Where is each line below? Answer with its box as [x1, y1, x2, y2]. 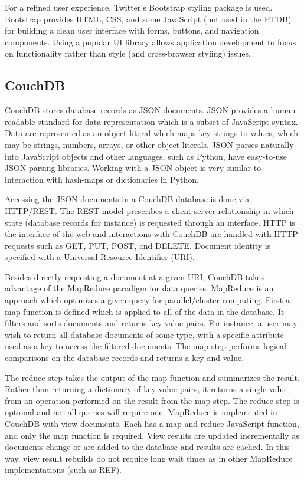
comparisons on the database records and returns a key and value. [5, 351, 244, 364]
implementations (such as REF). [5, 463, 122, 476]
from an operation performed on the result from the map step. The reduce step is [5, 394, 299, 406]
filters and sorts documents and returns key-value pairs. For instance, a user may [5, 317, 298, 329]
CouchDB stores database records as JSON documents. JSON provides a [5, 104, 268, 116]
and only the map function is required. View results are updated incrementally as [5, 429, 299, 441]
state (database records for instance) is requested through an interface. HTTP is [5, 216, 296, 228]
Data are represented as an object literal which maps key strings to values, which [5, 127, 299, 139]
